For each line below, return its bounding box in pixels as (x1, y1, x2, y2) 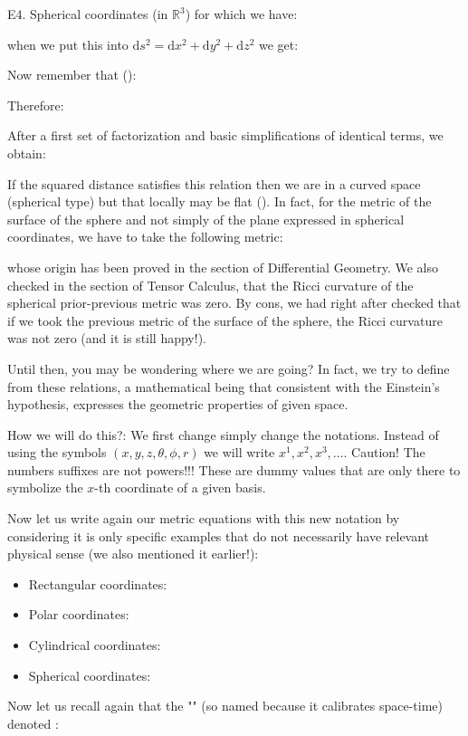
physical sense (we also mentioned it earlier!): (7, 544, 259, 563)
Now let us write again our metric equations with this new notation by (7, 509, 400, 528)
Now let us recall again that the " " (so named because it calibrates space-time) (7, 696, 444, 715)
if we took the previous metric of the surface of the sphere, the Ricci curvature (7, 311, 443, 330)
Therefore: (7, 95, 64, 114)
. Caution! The (343, 443, 425, 462)
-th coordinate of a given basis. (94, 478, 266, 497)
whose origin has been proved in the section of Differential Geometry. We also (7, 257, 438, 276)
